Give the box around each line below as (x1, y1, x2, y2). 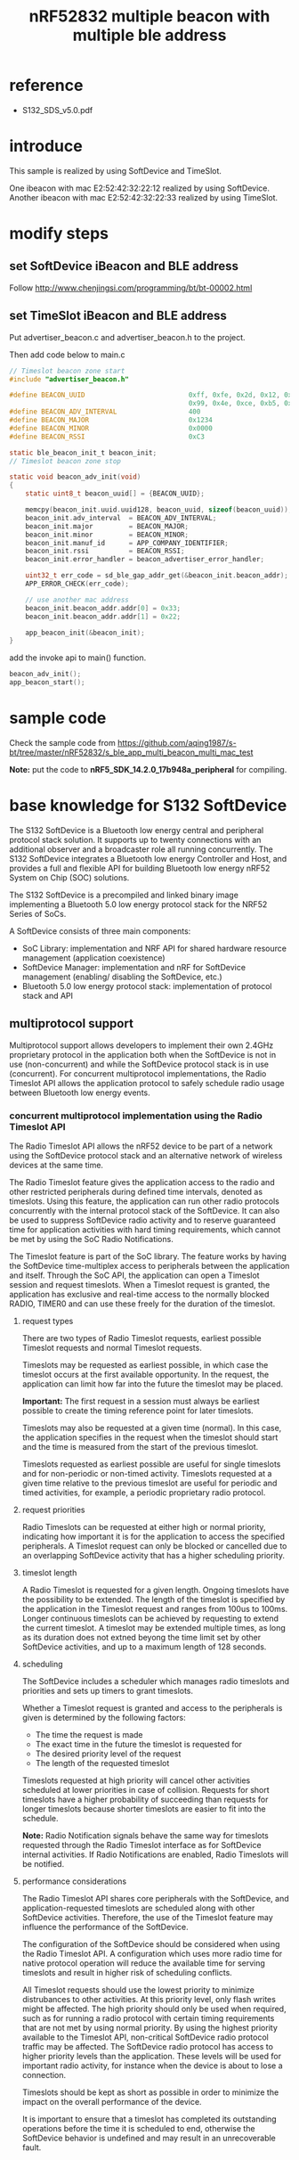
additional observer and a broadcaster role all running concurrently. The (9, 844, 273, 855)
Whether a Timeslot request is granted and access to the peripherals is (21, 1703, 283, 1714)
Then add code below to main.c (9, 349, 125, 360)
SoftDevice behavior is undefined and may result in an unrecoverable (21, 2132, 276, 2144)
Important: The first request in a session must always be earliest (21, 1396, 260, 1407)
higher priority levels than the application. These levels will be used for (21, 2051, 282, 2062)
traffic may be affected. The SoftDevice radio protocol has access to (21, 2041, 274, 2052)
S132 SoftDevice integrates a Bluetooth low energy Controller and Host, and (9, 853, 287, 863)
